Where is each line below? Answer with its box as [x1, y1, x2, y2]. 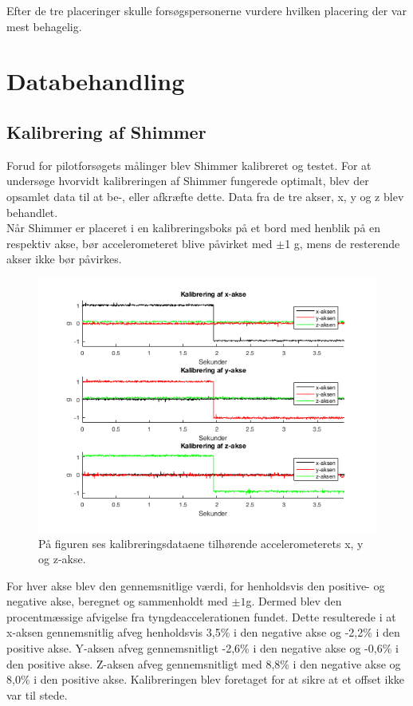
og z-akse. [38, 550, 86, 567]
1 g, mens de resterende [285, 235, 400, 251]
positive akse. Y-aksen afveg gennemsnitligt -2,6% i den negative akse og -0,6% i [6, 640, 399, 657]
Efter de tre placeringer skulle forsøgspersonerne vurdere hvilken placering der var [6, 2, 407, 18]
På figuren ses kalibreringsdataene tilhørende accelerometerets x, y [38, 534, 364, 551]
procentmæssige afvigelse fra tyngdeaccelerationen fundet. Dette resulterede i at [6, 608, 396, 625]
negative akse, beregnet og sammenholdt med [6, 593, 228, 609]
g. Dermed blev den [246, 593, 342, 609]
